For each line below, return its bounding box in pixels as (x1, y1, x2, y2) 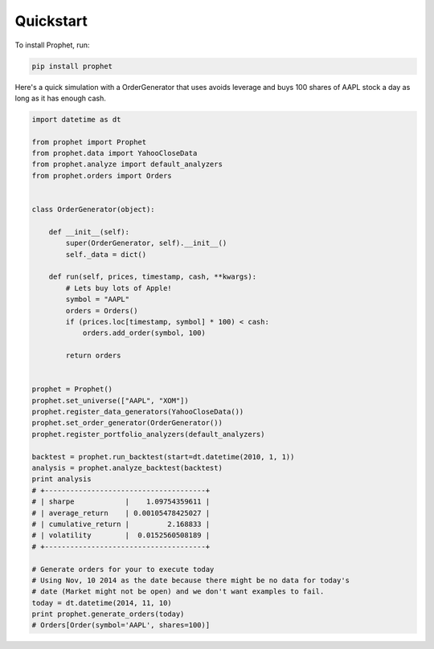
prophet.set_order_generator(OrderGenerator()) (31, 418, 223, 427)
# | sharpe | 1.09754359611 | (31, 497, 211, 506)
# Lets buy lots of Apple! (65, 284, 172, 292)
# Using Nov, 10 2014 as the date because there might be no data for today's (31, 575, 350, 585)
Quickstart (14, 12, 88, 30)
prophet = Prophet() (31, 385, 113, 394)
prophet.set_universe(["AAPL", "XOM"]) (31, 396, 189, 405)
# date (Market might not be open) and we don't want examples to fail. (31, 587, 325, 596)
